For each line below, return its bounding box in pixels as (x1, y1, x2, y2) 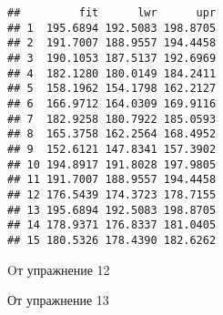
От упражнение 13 (7, 290, 109, 310)
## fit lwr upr (7, 6, 217, 19)
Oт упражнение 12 (7, 259, 110, 279)
